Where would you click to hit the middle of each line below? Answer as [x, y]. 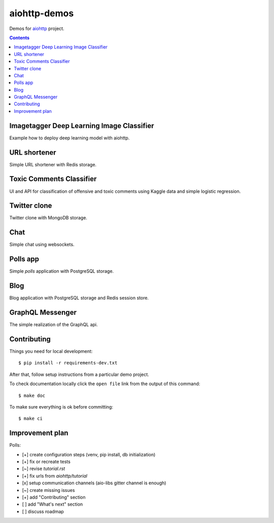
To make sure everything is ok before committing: [61, 406]
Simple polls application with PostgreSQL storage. [62, 271]
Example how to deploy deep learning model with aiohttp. [70, 138]
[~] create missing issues [48, 490]
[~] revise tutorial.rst [44, 469]
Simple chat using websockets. [42, 245]
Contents [20, 38]
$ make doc [32, 395]
